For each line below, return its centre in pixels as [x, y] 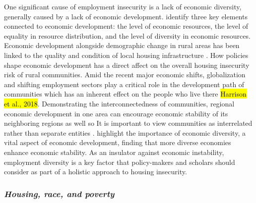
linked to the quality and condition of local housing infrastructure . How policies [126, 55]
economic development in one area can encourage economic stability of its [116, 113]
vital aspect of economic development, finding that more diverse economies [118, 142]
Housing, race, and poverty [59, 193]
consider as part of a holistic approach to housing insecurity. [96, 172]
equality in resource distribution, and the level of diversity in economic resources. [127, 35]
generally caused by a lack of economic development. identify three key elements [126, 16]
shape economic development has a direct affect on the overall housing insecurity [127, 65]
